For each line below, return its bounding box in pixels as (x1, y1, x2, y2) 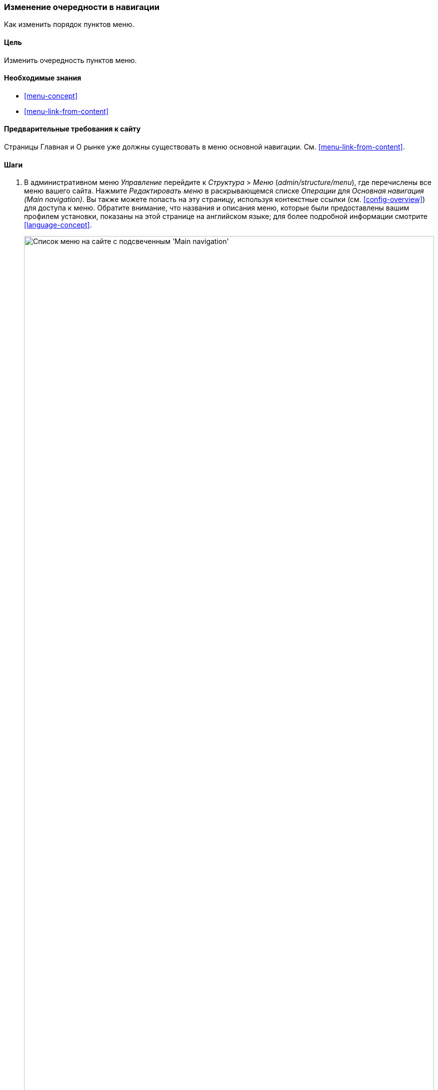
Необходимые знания (4, 73, 81, 82)
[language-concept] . (24, 220, 92, 229)
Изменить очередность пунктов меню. (4, 55, 137, 64)
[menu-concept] (24, 91, 78, 100)
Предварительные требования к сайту (4, 124, 141, 133)
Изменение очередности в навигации (4, 2, 159, 12)
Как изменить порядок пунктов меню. (4, 20, 134, 29)
